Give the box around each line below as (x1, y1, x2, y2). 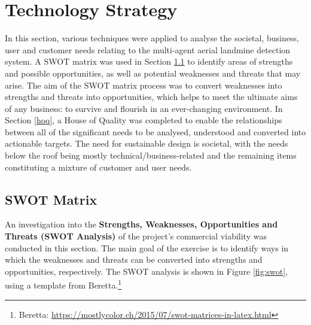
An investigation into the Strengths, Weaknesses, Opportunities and (5, 218, 278, 230)
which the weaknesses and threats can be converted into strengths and (5, 253, 263, 266)
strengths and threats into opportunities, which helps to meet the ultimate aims (5, 90, 298, 103)
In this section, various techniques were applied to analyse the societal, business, (5, 32, 299, 44)
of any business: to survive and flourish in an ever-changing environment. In (5, 102, 283, 114)
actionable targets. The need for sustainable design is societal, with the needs (5, 137, 288, 150)
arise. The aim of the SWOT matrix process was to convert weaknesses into (5, 78, 282, 91)
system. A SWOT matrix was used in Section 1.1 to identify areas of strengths (5, 55, 293, 68)
